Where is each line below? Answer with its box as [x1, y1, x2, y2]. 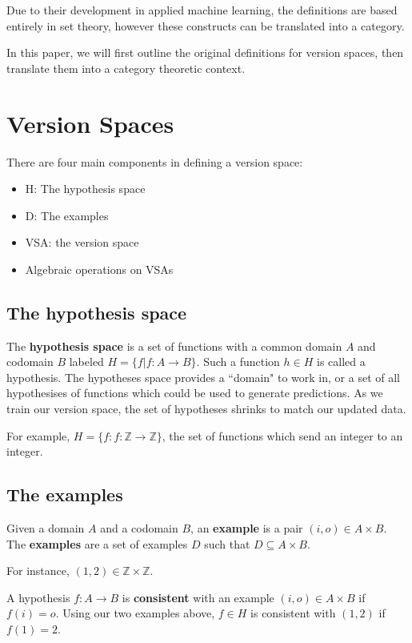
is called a [316, 353, 366, 370]
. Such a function [196, 353, 280, 370]
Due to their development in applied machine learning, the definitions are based [6, 2, 398, 18]
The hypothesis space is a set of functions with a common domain [6, 337, 342, 354]
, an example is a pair [190, 520, 303, 537]
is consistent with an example [122, 589, 274, 605]
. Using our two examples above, [55, 605, 215, 621]
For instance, [6, 562, 70, 579]
